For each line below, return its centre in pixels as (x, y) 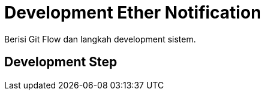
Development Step (61, 62)
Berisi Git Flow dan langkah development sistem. (100, 39)
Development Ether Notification (133, 13)
